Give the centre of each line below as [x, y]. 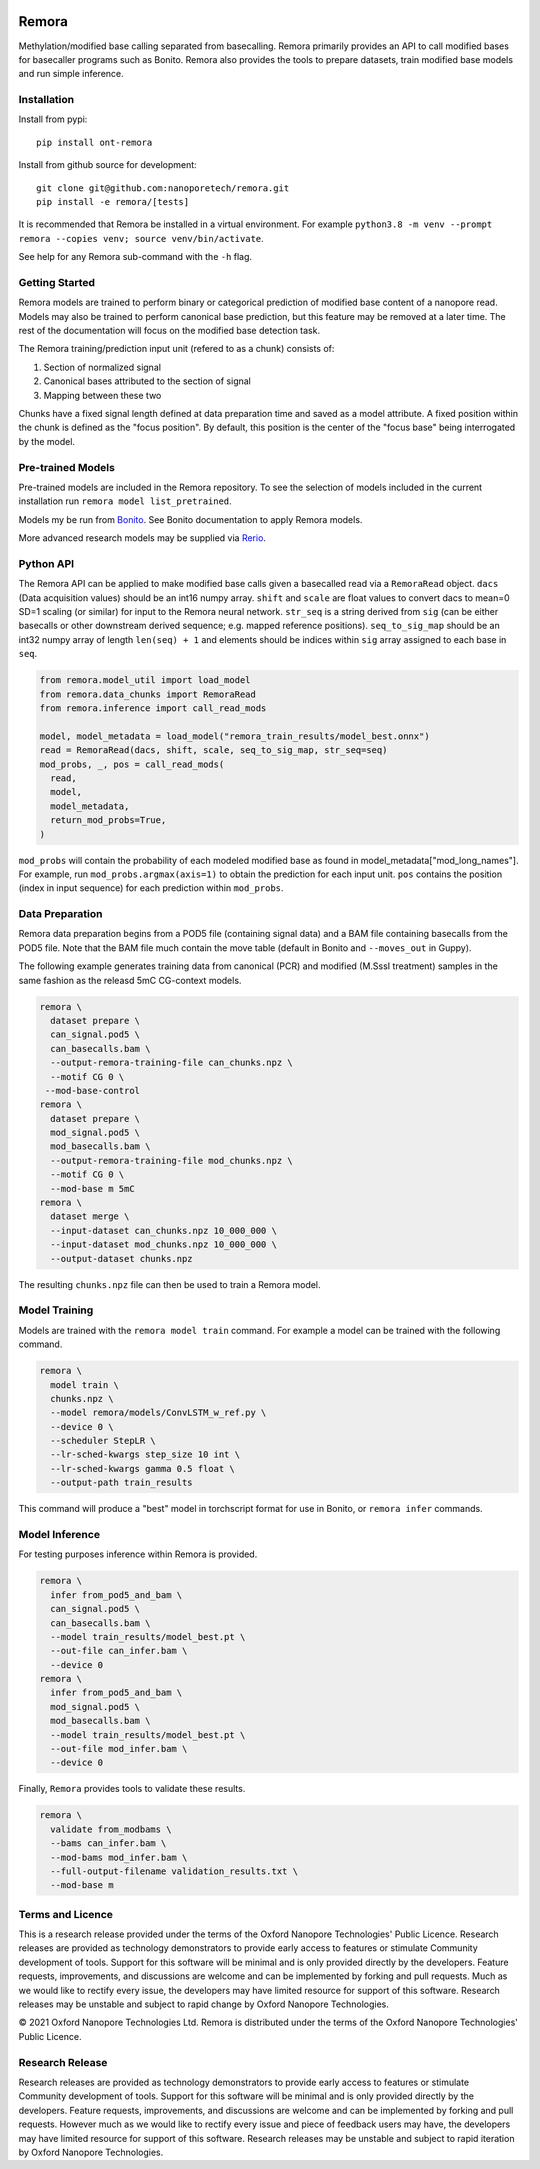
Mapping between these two [102, 395]
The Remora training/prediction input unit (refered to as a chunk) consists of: [176, 349]
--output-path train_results [122, 1483]
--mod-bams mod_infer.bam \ [119, 1857]
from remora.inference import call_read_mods [153, 708]
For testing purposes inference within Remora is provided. [138, 1554]
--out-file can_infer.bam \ [119, 1651]
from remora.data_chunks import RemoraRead [148, 694]
